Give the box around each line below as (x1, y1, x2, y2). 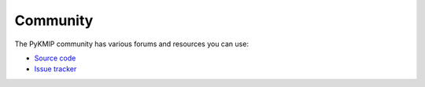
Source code (34, 53, 76, 63)
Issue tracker (34, 64, 77, 74)
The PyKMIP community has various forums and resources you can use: (14, 39, 249, 49)
